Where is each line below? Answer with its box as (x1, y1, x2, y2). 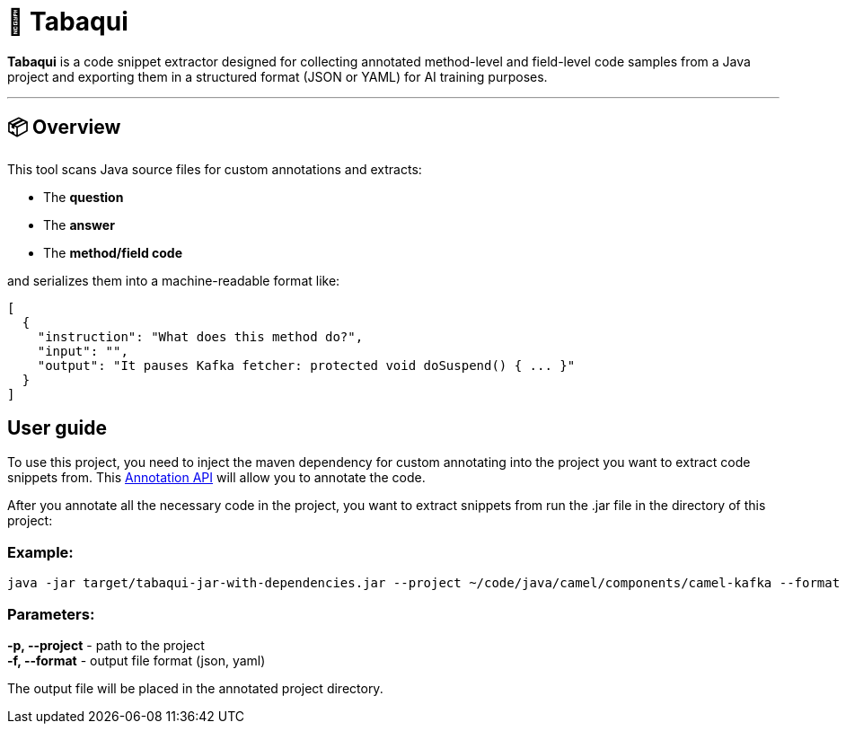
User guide (7, 417, 107, 440)
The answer (43, 216, 115, 233)
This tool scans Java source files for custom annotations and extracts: (7, 161, 422, 177)
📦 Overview (7, 116, 121, 139)
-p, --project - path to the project (7, 637, 205, 653)
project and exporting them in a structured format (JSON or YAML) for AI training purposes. (7, 68, 548, 84)
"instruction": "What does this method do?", (37, 329, 364, 344)
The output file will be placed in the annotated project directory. (7, 680, 383, 696)
